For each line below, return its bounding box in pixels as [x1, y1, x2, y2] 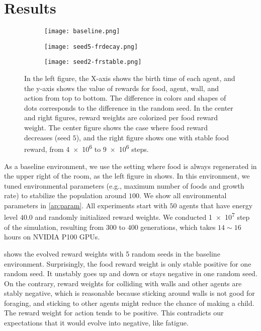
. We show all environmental [139, 190, 227, 201]
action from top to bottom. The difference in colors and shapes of [24, 93, 226, 103]
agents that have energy [179, 200, 253, 210]
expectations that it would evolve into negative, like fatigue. [4, 317, 189, 328]
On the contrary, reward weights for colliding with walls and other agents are [4, 278, 242, 288]
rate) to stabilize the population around [4, 190, 127, 201]
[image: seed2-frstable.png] [44, 58, 142, 66]
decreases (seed [24, 132, 71, 142]
